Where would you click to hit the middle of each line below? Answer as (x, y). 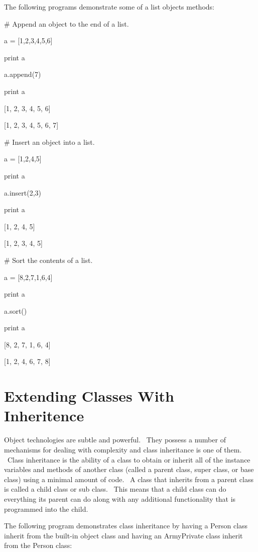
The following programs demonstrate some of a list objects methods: (109, 7)
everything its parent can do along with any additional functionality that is (120, 498)
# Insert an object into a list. (49, 142)
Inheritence (44, 416)
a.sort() (16, 310)
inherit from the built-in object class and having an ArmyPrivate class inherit (123, 535)
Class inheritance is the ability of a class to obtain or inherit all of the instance (129, 459)
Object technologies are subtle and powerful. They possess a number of (115, 440)
